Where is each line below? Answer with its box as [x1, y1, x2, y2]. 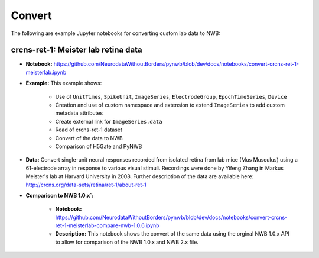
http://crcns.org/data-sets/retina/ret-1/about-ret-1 [25, 181, 147, 188]
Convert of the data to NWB [55, 134, 123, 141]
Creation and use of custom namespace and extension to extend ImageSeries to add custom [55, 101, 285, 109]
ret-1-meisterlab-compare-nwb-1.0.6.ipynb [55, 222, 159, 229]
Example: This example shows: [25, 80, 102, 87]
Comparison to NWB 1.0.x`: [25, 192, 94, 199]
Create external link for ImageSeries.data [55, 118, 162, 125]
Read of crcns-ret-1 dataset [55, 126, 122, 133]
